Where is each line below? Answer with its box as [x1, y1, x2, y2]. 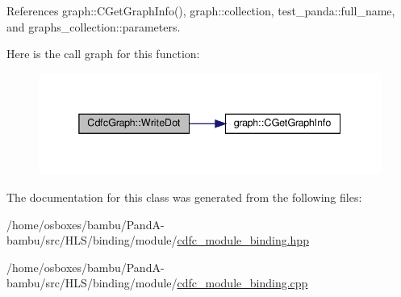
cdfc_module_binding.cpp [177, 274, 308, 291]
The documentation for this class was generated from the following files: [6, 189, 362, 206]
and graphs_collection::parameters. [6, 18, 181, 35]
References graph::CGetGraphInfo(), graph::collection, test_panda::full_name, [6, 2, 395, 19]
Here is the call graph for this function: [6, 45, 200, 62]
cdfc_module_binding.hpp [177, 232, 309, 249]
